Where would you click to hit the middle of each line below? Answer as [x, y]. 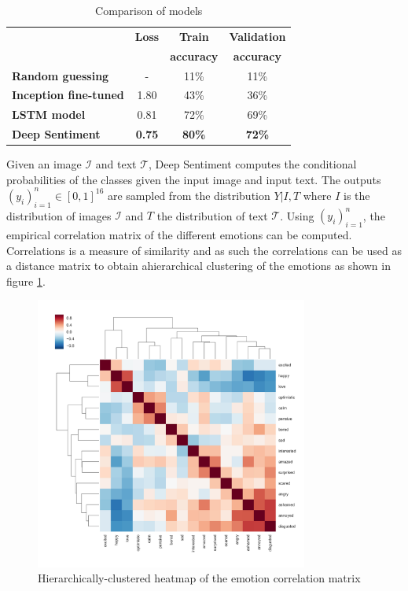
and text [116, 164]
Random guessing [61, 75]
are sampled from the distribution [189, 195]
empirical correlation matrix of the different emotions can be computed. [179, 234]
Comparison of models [149, 10]
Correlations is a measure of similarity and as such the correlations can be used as [204, 250]
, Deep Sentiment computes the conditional [253, 164]
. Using [297, 215]
